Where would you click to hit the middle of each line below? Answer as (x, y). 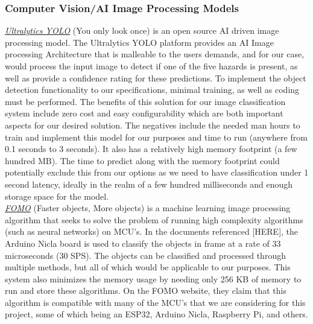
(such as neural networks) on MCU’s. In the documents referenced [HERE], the (152, 231)
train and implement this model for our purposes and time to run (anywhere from (156, 137)
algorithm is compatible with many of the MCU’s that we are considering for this (155, 302)
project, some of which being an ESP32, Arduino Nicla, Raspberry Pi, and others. (156, 314)
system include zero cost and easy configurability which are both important (144, 113)
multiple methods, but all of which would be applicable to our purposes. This (148, 267)
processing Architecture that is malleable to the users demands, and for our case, (155, 54)
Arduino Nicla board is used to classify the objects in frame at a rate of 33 (143, 243)
